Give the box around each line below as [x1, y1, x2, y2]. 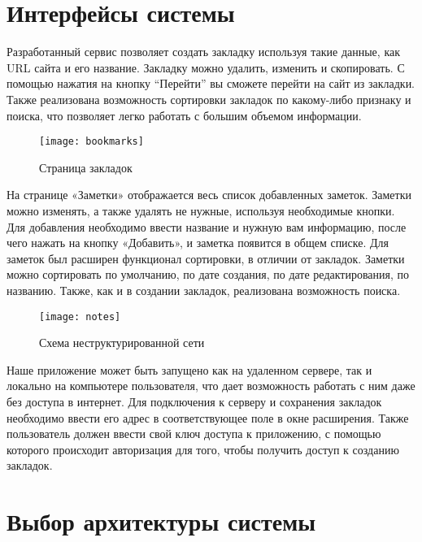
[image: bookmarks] [39, 136, 144, 148]
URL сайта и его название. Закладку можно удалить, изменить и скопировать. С [7, 59, 405, 76]
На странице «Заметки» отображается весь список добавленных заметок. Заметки [7, 186, 411, 203]
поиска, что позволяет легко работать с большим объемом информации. [7, 106, 362, 124]
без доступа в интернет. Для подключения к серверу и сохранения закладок [7, 392, 382, 410]
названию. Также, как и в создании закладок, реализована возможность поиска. [7, 281, 401, 298]
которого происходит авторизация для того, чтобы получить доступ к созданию [7, 440, 399, 457]
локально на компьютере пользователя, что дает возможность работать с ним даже [7, 377, 415, 394]
